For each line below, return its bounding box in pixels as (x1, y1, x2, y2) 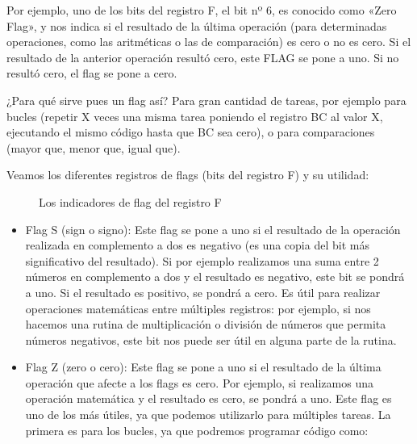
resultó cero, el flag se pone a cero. (6, 65, 177, 82)
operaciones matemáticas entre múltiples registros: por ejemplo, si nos (25, 299, 371, 316)
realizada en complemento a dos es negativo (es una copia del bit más (25, 237, 369, 253)
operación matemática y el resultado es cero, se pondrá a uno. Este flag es (25, 390, 392, 407)
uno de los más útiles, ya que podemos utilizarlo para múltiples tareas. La (25, 406, 391, 423)
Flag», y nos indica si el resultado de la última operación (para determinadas (6, 17, 387, 34)
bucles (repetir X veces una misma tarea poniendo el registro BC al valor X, (6, 107, 383, 124)
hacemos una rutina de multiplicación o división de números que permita (25, 316, 386, 333)
